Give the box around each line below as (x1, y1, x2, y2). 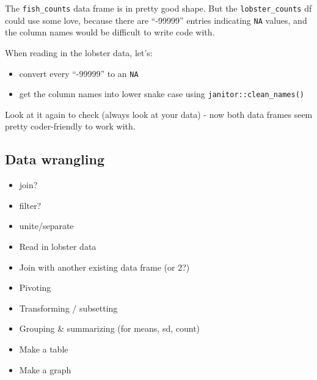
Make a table (19, 342, 68, 355)
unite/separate (19, 219, 74, 232)
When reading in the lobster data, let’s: (5, 46, 153, 59)
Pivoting (19, 281, 51, 294)
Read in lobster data (19, 239, 97, 252)
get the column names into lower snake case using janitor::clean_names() (19, 87, 304, 100)
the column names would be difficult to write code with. (5, 26, 215, 38)
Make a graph (19, 363, 71, 376)
